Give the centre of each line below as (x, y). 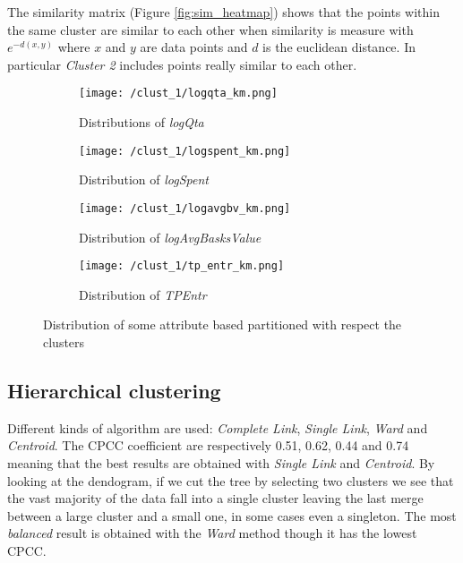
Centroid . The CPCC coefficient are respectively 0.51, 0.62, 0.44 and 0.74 (208, 445)
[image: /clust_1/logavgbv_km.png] (185, 208)
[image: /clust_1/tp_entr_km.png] (182, 266)
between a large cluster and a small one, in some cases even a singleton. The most (232, 515)
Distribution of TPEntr (143, 294)
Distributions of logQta (141, 122)
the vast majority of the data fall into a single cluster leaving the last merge (215, 498)
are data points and (194, 47)
